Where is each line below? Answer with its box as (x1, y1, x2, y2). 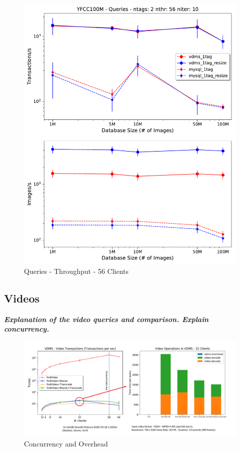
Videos (4, 290, 40, 306)
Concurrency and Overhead (24, 438, 108, 448)
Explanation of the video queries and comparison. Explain (4, 314, 209, 324)
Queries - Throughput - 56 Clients (24, 265, 129, 276)
